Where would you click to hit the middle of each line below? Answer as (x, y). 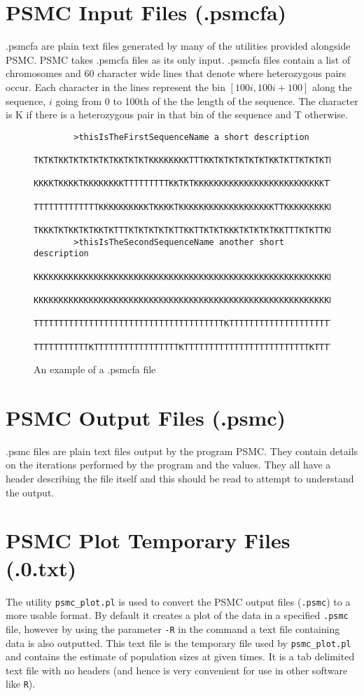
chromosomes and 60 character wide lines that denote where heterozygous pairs (176, 73)
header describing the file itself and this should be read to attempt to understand (180, 479)
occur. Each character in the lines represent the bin (115, 86)
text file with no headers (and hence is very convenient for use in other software (177, 670)
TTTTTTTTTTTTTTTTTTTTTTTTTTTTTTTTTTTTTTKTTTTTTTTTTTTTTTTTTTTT (184, 324)
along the (332, 86)
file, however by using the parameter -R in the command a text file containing (173, 628)
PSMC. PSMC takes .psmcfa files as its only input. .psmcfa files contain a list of (178, 59)
